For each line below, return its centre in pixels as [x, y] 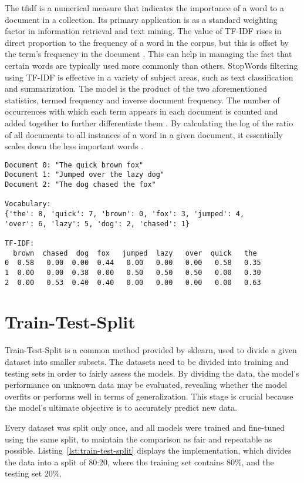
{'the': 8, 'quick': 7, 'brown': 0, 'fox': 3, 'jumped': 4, [125, 214]
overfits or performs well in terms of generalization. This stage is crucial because [149, 396]
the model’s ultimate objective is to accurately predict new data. [121, 407]
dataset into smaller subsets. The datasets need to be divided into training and [147, 361]
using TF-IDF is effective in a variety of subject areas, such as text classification [149, 77]
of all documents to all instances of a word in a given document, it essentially [144, 134]
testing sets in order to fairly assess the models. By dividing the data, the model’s [152, 373]
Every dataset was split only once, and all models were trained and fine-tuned [145, 427]
